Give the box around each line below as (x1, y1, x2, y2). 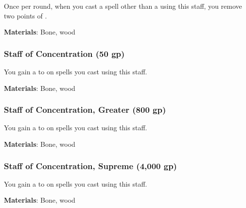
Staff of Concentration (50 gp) (4, 47, 125, 59)
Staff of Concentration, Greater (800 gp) (4, 104, 166, 116)
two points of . (4, 10, 47, 20)
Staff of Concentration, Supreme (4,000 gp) (4, 159, 177, 172)
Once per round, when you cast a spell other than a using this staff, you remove (4, 1, 242, 11)
